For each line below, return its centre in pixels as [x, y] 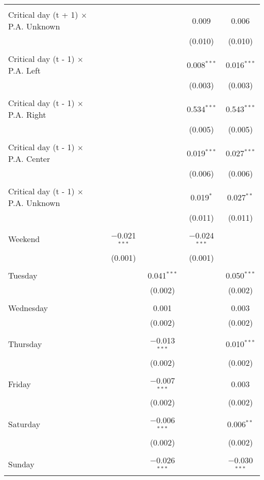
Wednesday [28, 307]
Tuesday [23, 275]
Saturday [24, 424]
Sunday [21, 464]
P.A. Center [29, 159]
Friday [20, 384]
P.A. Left [25, 70]
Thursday [25, 344]
